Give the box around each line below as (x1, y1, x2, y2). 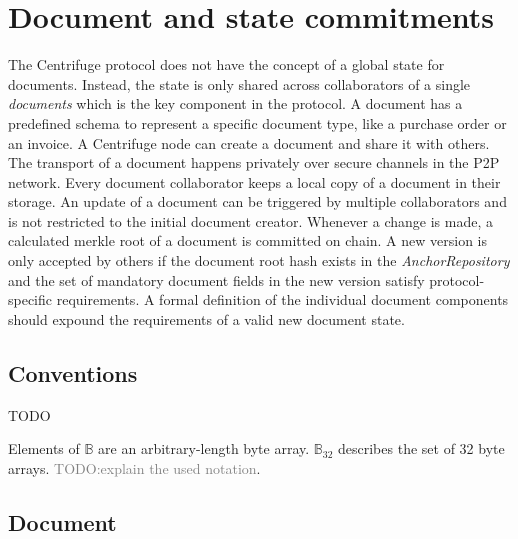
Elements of (8, 438, 80, 459)
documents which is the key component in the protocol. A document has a (8, 93, 463, 114)
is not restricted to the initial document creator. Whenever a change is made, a (8, 210, 493, 231)
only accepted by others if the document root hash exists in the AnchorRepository (8, 250, 510, 271)
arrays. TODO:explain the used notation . (8, 457, 261, 478)
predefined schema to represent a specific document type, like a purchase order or (8, 112, 507, 133)
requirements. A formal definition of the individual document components (56, 289, 509, 310)
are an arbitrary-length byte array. (98, 438, 310, 459)
